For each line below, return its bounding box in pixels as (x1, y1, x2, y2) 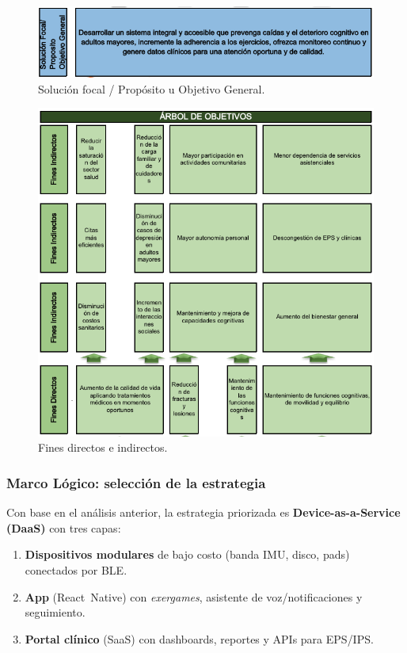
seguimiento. (25, 604, 86, 621)
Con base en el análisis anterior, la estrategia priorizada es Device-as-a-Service (6, 504, 401, 521)
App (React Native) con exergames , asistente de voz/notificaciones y (25, 588, 363, 605)
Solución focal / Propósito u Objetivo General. (38, 80, 265, 97)
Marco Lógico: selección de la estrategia (6, 472, 266, 492)
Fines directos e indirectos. (38, 439, 168, 456)
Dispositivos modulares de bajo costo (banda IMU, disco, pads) (25, 546, 350, 563)
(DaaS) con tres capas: (6, 519, 121, 536)
